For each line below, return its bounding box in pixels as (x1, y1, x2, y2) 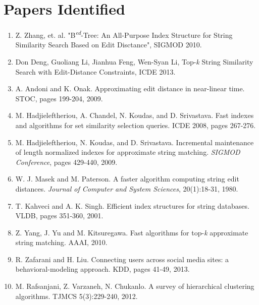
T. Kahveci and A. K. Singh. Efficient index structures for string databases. (15, 200, 249, 211)
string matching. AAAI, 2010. (15, 237, 108, 248)
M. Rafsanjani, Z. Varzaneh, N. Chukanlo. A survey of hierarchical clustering (15, 281, 254, 291)
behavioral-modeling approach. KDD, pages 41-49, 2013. (15, 264, 190, 274)
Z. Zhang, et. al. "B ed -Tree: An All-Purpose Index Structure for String (15, 28, 233, 40)
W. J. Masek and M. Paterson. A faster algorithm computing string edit (15, 173, 239, 184)
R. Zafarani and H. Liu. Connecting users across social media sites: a (15, 254, 229, 264)
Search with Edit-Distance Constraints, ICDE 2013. (15, 66, 176, 77)
